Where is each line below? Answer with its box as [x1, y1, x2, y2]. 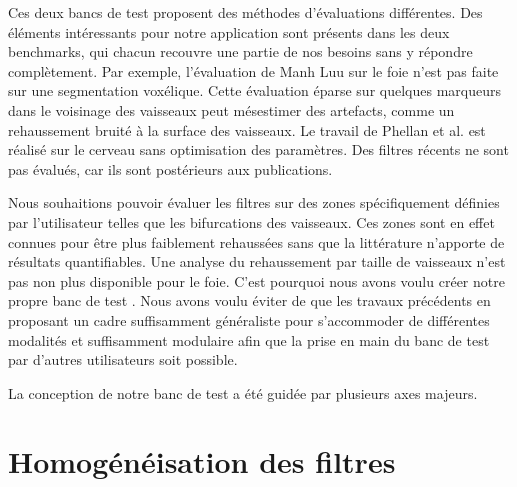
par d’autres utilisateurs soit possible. [8, 349, 238, 370]
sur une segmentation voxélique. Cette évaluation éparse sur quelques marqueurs [8, 80, 501, 101]
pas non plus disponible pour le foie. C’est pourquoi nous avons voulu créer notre [8, 270, 505, 291]
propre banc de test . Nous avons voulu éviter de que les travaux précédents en [8, 290, 491, 311]
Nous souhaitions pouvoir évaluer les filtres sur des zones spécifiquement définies [8, 192, 500, 213]
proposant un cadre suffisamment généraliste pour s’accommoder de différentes [8, 309, 490, 330]
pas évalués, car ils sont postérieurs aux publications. [8, 158, 333, 179]
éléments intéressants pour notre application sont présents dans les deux [8, 21, 450, 42]
